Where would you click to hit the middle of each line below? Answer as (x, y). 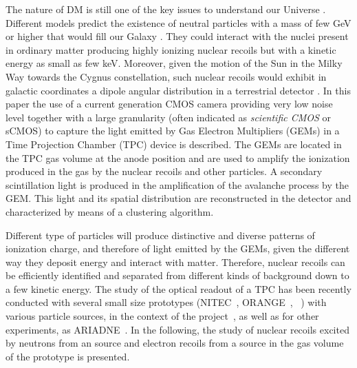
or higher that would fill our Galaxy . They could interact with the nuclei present (177, 36)
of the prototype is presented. (68, 356)
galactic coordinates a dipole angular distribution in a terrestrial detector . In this (178, 90)
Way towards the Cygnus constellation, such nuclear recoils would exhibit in (166, 76)
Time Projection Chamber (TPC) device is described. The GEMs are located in (174, 144)
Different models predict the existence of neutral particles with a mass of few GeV (178, 22)
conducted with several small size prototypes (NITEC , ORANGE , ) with (166, 302)
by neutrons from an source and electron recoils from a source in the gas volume (175, 343)
